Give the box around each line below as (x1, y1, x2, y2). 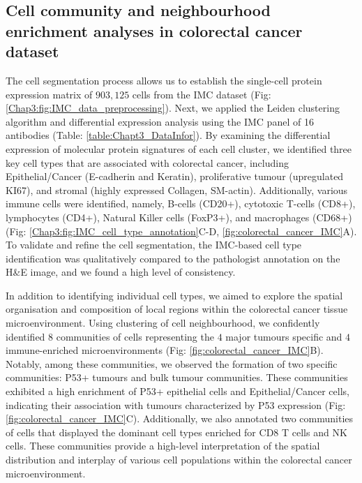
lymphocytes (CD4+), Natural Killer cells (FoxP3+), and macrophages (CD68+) (6, 209, 352, 224)
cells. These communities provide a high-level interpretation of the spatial (6, 438, 320, 453)
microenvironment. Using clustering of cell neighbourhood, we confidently (6, 315, 320, 330)
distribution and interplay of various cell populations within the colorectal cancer (6, 452, 352, 467)
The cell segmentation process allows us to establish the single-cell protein (6, 73, 322, 87)
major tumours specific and (225, 329, 342, 343)
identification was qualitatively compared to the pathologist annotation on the (6, 251, 340, 265)
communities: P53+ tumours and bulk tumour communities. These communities (6, 370, 348, 385)
